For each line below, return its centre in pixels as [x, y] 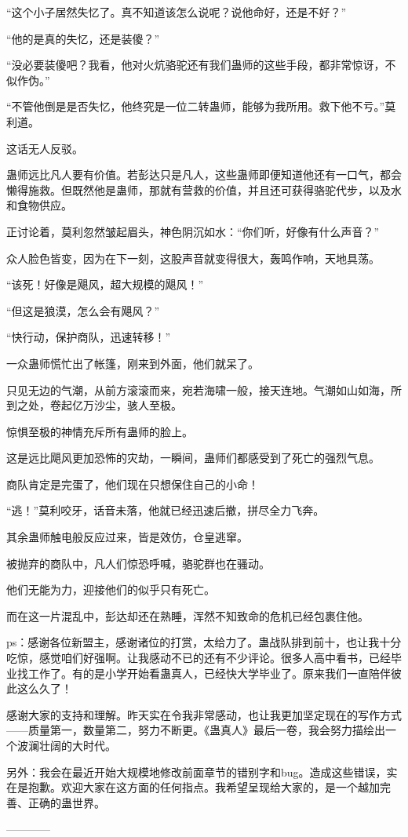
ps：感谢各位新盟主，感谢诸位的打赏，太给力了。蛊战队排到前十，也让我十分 [204, 642]
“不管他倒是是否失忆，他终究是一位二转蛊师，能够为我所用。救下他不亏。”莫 [201, 106]
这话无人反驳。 [45, 148]
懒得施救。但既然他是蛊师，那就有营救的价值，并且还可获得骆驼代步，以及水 [204, 189]
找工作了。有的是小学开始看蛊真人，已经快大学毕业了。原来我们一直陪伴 [204, 673]
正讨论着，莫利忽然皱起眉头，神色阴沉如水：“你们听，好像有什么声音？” [193, 231]
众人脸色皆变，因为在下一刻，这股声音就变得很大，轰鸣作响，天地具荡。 [193, 258]
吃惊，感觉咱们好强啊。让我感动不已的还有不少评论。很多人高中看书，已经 [199, 658]
